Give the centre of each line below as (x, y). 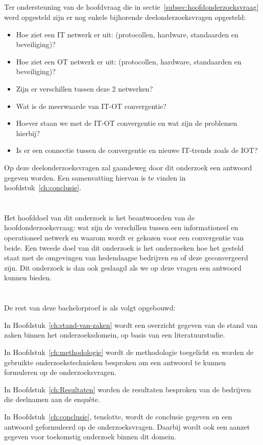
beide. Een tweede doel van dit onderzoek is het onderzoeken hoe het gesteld (124, 247)
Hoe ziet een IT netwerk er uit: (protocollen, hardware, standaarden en (127, 34)
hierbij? (28, 133)
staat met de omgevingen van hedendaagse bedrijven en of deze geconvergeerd (126, 258)
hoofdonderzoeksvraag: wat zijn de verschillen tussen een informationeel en (121, 227)
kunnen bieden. (28, 277)
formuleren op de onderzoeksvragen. (60, 372)
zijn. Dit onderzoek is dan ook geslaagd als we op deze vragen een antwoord (123, 267)
